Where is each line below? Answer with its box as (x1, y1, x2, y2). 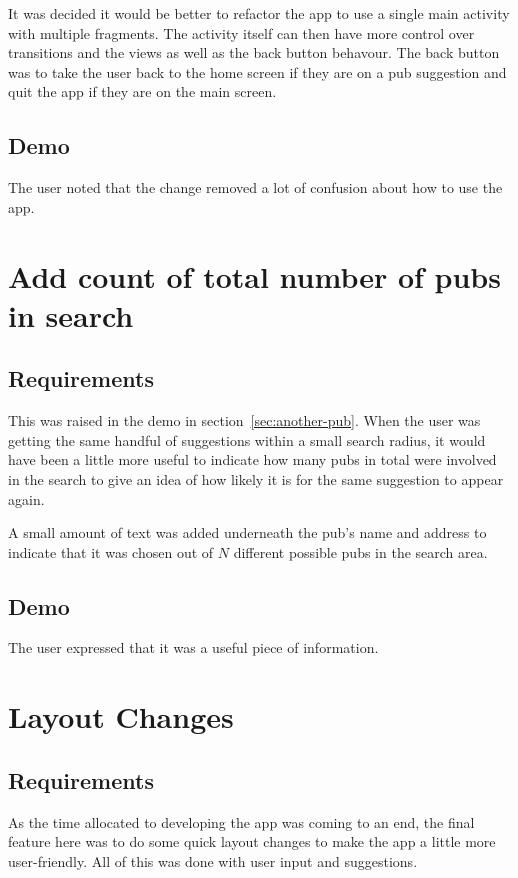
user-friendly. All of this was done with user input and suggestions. (8, 850, 418, 871)
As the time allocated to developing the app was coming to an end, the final (8, 811, 475, 832)
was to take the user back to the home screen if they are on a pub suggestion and (8, 61, 507, 82)
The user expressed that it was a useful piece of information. (8, 637, 379, 658)
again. (8, 488, 45, 509)
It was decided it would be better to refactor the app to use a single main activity (8, 3, 510, 23)
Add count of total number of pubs (8, 255, 501, 296)
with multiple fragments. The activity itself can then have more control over (8, 22, 475, 43)
